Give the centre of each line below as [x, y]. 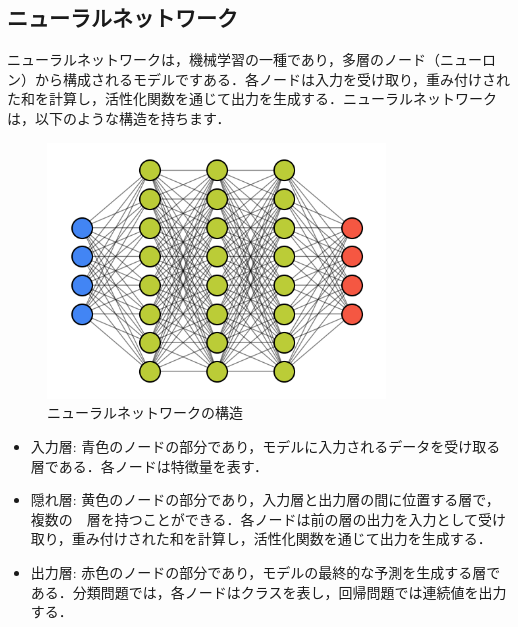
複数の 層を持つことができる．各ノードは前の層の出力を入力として [254, 518]
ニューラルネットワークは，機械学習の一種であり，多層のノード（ [223, 59]
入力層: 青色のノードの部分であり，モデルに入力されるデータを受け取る [265, 445]
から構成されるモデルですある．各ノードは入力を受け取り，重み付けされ [272, 78]
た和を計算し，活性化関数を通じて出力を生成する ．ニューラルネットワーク [252, 98]
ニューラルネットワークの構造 [145, 412]
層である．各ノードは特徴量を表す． [149, 465]
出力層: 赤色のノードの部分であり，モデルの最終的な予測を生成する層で [265, 571]
